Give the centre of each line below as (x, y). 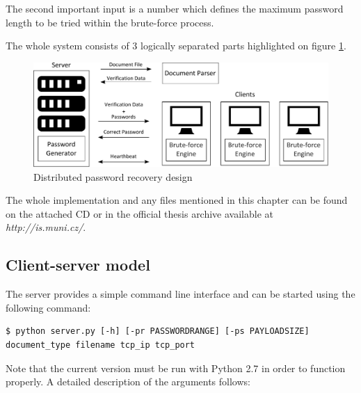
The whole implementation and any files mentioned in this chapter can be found (177, 200)
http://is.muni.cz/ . (46, 227)
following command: (48, 307)
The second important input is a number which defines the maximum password (175, 8)
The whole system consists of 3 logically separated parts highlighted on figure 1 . (176, 46)
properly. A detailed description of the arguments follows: (128, 382)
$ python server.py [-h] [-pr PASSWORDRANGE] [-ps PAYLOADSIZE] (158, 331)
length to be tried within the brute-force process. (110, 22)
